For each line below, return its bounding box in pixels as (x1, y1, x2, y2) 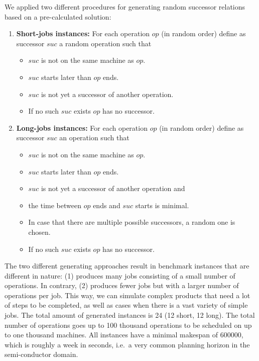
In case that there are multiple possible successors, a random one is (28, 217, 235, 227)
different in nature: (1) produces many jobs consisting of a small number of (5, 270, 235, 281)
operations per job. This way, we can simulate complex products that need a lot (5, 290, 250, 300)
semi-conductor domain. (5, 349, 78, 359)
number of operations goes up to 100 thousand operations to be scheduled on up (5, 319, 252, 330)
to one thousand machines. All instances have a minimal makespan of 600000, (5, 329, 243, 340)
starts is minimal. (135, 200, 189, 210)
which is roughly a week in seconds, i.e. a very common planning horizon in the (5, 339, 250, 349)
